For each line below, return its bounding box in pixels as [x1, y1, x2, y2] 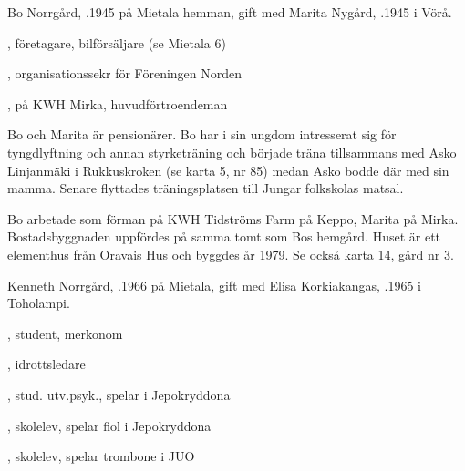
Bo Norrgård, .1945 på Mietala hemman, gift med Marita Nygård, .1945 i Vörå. [7, 3, 452, 21]
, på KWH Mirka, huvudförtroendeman [7, 94, 228, 113]
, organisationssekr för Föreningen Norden [7, 64, 243, 83]
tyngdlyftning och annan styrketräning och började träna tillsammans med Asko [7, 142, 457, 161]
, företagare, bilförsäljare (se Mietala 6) [7, 33, 226, 52]
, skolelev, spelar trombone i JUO [7, 446, 195, 466]
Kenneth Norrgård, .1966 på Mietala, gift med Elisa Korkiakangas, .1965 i [7, 275, 421, 294]
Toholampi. [7, 293, 70, 312]
